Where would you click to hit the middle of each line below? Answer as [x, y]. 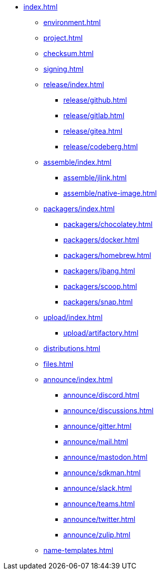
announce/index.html [78, 379]
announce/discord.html [101, 395]
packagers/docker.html [101, 240]
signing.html [64, 69]
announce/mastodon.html [105, 457]
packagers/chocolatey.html [108, 224]
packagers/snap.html [98, 302]
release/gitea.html [93, 131]
